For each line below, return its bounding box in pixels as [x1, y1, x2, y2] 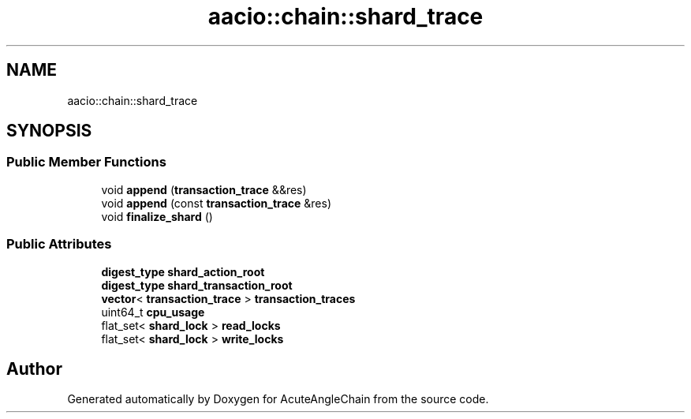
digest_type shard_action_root [101, 264, 265, 279]
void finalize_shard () [101, 209, 213, 223]
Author [6, 358, 62, 379]
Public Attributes [6, 236, 112, 253]
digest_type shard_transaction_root [101, 278, 293, 292]
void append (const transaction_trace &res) [101, 196, 331, 210]
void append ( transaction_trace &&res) [101, 182, 307, 196]
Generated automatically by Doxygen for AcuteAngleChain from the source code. [67, 392, 489, 406]
